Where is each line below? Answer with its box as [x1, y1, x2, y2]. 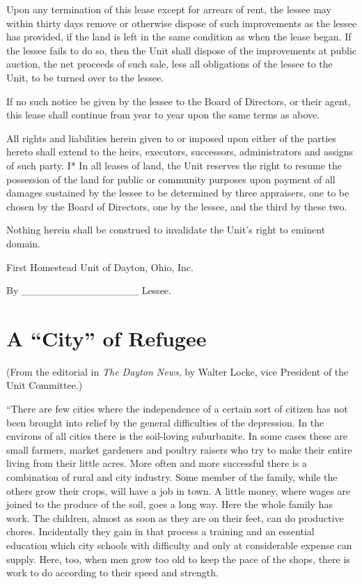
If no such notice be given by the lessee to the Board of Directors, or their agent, [6, 93, 351, 108]
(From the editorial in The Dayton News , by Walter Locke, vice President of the [6, 364, 349, 378]
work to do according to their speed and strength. [6, 565, 219, 580]
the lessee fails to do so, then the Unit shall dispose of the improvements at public [6, 43, 357, 57]
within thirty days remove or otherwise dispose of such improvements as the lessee [6, 15, 357, 30]
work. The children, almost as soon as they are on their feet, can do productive [6, 510, 344, 525]
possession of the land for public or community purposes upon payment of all [6, 171, 336, 186]
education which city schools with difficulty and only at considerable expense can [6, 537, 352, 552]
